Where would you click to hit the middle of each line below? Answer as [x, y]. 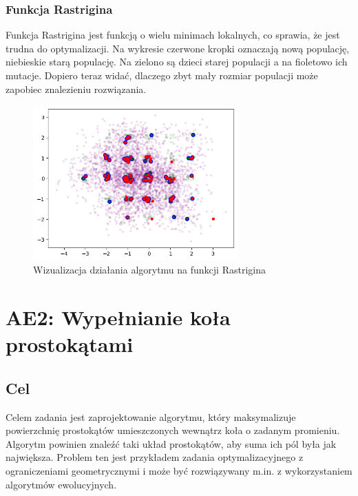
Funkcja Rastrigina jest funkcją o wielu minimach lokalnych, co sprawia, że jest [173, 35]
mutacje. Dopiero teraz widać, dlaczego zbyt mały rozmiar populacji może [162, 75]
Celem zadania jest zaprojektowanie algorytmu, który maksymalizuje [151, 416]
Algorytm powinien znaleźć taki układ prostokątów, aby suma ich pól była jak [171, 443]
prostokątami [70, 344]
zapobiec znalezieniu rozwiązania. [76, 89]
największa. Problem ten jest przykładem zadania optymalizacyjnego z [155, 457]
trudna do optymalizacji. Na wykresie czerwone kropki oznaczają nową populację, [178, 48]
